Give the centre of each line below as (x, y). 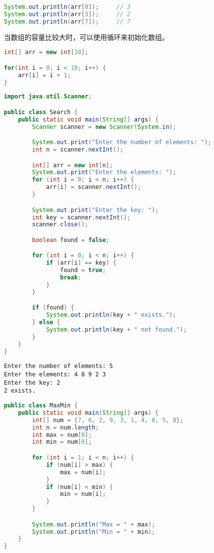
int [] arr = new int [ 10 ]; (46, 52)
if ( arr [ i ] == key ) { (81, 263)
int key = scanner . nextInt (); (81, 217)
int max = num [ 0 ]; (62, 435)
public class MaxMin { (41, 406)
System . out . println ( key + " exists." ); (111, 315)
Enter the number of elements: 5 (58, 366)
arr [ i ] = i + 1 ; (44, 75)
